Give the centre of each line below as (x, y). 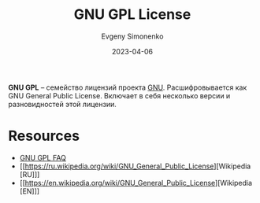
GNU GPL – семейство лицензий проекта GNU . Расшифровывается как (128, 87)
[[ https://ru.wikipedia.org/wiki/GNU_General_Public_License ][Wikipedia (135, 166)
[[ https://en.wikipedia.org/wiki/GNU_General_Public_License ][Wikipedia (136, 183)
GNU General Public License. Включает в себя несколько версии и (119, 95)
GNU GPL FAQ (43, 157)
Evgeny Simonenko (132, 36)
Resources (44, 136)
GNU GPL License (132, 15)
